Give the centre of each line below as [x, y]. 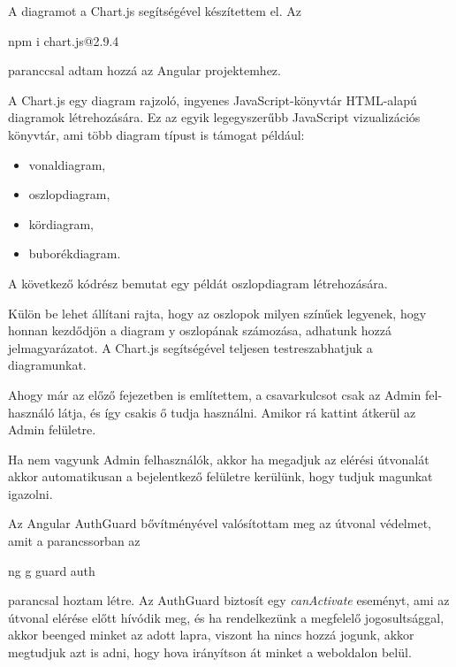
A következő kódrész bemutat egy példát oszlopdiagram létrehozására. [198, 283]
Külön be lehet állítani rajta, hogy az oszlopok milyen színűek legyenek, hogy [217, 313]
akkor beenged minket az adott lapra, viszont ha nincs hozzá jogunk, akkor [211, 635]
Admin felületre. [52, 429]
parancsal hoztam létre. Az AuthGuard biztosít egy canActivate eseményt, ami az [229, 600]
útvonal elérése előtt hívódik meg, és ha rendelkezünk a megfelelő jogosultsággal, [226, 617]
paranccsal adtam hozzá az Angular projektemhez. [144, 70]
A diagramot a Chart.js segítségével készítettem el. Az [155, 11]
